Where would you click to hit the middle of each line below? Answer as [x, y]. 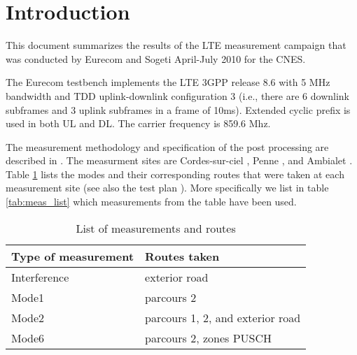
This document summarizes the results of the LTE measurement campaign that [176, 45]
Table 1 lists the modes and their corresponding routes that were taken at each [175, 174]
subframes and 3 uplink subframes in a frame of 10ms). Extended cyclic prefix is [178, 109]
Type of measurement [73, 256]
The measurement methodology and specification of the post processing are [167, 146]
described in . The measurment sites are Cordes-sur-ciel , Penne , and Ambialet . [179, 160]
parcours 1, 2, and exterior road [223, 317]
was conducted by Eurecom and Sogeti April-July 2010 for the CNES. [156, 58]
